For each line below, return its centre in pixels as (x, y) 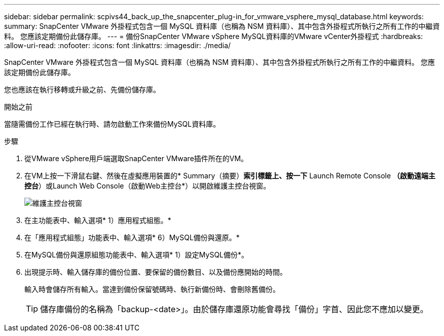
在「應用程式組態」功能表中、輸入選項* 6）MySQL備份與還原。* (132, 237)
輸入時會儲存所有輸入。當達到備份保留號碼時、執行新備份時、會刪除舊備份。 (152, 289)
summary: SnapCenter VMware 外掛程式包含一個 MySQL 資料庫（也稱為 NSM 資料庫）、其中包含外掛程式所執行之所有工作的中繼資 (222, 26)
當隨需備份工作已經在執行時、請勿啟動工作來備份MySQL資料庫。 (112, 124)
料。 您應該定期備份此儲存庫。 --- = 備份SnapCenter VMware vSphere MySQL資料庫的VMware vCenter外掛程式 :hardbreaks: (214, 36)
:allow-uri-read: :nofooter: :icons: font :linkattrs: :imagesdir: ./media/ (118, 45)
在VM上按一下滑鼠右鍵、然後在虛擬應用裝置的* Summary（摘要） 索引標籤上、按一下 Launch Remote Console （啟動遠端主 (230, 176)
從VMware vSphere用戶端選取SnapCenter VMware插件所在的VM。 (136, 158)
